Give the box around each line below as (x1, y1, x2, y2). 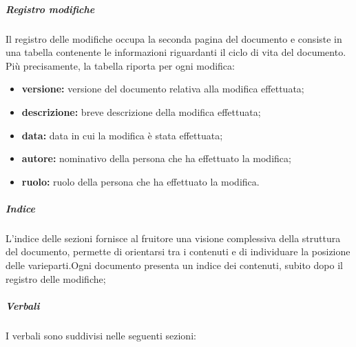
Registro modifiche (6, 1, 95, 16)
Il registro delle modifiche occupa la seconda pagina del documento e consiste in (6, 31, 342, 46)
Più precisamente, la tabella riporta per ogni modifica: (6, 58, 235, 72)
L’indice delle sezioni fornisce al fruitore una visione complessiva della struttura (6, 230, 341, 245)
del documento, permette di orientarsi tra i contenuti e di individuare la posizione (6, 244, 350, 259)
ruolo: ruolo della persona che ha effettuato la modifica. (21, 174, 260, 188)
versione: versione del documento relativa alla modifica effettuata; (21, 81, 304, 96)
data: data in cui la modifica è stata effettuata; (21, 128, 223, 142)
